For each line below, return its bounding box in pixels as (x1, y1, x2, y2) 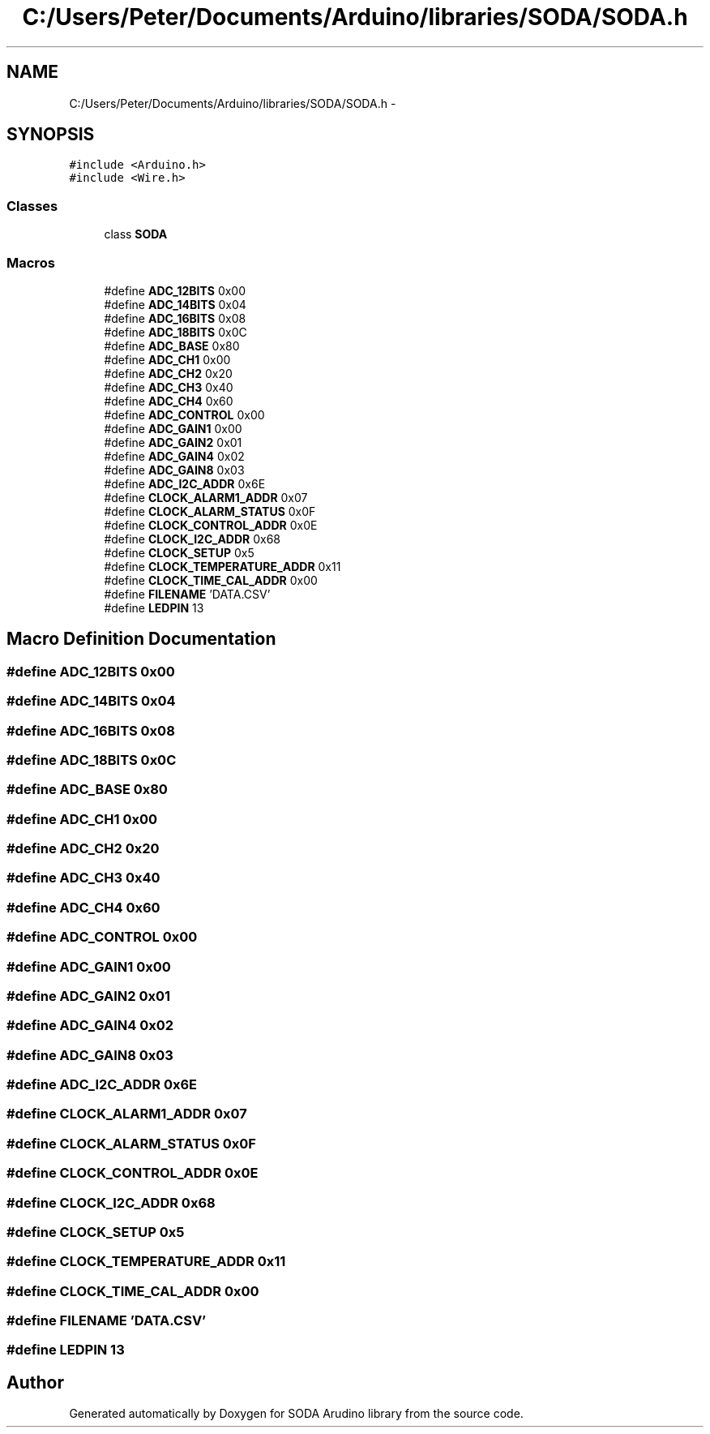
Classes (6, 197, 58, 214)
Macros (6, 254, 55, 271)
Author (6, 1372, 64, 1393)
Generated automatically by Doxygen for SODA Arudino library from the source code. (69, 1406, 524, 1421)
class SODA (104, 227, 168, 242)
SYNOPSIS (6, 124, 95, 145)
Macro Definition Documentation (6, 629, 276, 650)
